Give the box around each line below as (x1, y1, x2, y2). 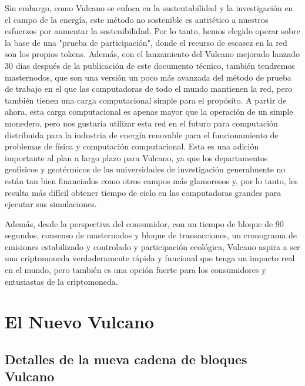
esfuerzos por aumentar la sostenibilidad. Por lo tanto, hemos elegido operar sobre (5, 25, 300, 37)
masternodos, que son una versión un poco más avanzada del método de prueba (5, 71, 291, 83)
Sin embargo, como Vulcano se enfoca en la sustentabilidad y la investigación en (5, 2, 293, 14)
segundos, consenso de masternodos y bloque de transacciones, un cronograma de (5, 229, 297, 241)
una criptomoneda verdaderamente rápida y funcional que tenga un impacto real (5, 252, 295, 264)
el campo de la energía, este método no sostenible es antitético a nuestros (5, 13, 269, 25)
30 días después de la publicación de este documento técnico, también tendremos (5, 59, 295, 71)
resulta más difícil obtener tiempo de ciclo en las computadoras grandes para (5, 186, 281, 198)
